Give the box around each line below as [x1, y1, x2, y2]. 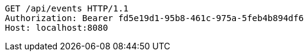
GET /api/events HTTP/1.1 [5, 4, 129, 13]
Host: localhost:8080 [5, 23, 108, 33]
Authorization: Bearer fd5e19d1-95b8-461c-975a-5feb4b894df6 [5, 13, 304, 23]
